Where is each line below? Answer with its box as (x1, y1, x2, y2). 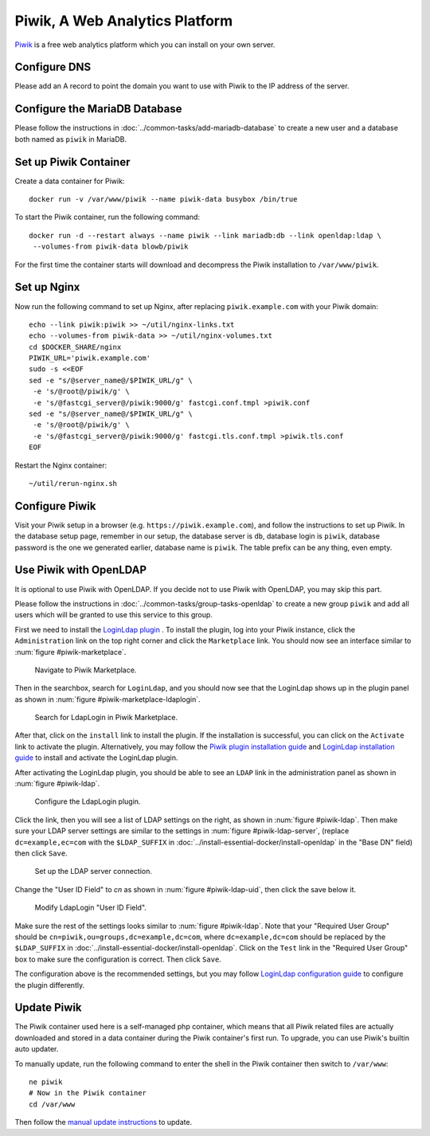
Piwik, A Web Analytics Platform (14, 12, 233, 29)
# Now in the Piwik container (29, 1088, 147, 1098)
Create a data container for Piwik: (14, 176, 125, 186)
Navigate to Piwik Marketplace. (34, 665, 137, 675)
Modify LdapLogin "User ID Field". (34, 903, 147, 912)
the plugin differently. (14, 980, 85, 989)
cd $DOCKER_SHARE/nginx (29, 343, 122, 351)
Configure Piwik (14, 499, 96, 513)
